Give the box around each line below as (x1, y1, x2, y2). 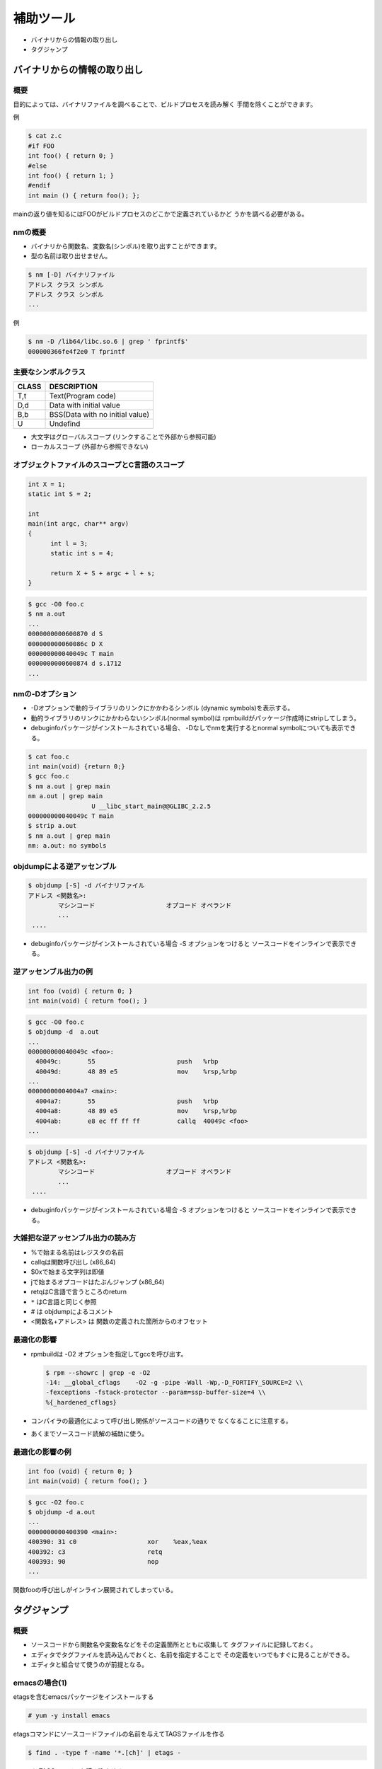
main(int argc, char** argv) (28, 520, 129, 528)
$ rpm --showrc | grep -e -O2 (45, 1368, 151, 1376)
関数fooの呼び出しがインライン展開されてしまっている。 (13, 1586, 177, 1594)
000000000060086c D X (28, 640, 103, 647)
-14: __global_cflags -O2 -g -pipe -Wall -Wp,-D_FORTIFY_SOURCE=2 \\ (45, 1378, 303, 1386)
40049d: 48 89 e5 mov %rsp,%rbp (35, 1067, 237, 1076)
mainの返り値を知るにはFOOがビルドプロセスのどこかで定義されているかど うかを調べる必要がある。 (13, 209, 308, 218)
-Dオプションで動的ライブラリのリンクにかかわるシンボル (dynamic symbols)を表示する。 (30, 704, 294, 713)
